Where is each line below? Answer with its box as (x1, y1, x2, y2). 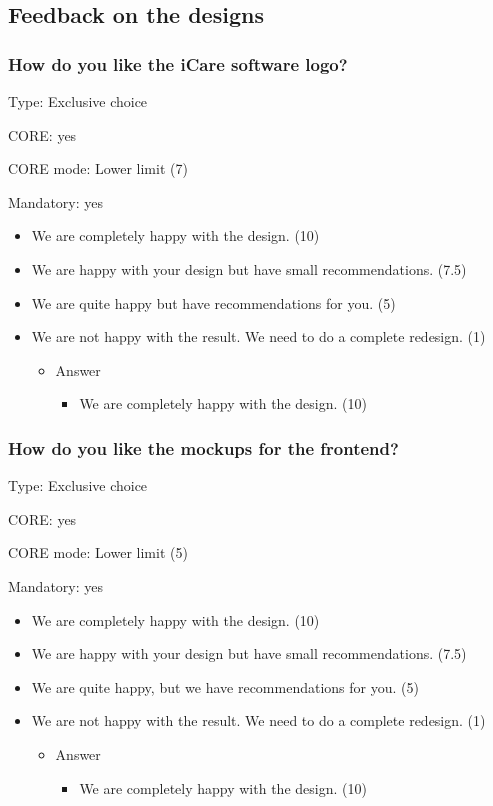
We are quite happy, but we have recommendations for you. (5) (31, 676, 419, 697)
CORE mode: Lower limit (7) (8, 158, 188, 179)
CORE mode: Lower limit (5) (8, 542, 188, 563)
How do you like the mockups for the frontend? (8, 435, 399, 460)
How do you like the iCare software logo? (8, 51, 348, 76)
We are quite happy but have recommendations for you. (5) (31, 292, 396, 313)
